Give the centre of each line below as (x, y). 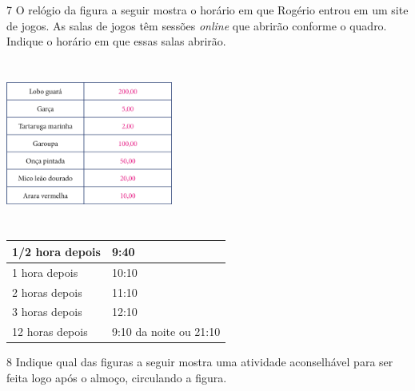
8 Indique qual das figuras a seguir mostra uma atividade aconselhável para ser (200, 362)
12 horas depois (50, 332)
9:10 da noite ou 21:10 (166, 332)
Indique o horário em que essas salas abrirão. (116, 41)
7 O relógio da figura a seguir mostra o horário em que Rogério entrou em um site (207, 10)
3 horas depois (47, 312)
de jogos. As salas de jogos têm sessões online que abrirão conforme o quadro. (197, 25)
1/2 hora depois (56, 251)
